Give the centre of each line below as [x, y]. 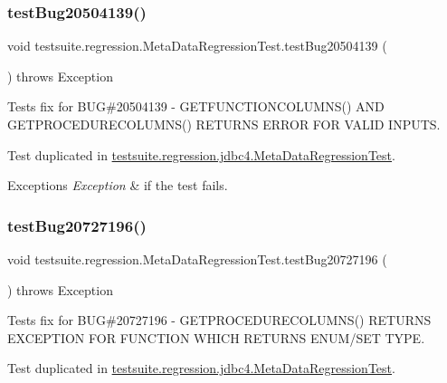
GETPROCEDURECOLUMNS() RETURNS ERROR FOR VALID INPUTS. [224, 124]
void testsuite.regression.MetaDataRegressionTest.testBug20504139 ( [197, 46]
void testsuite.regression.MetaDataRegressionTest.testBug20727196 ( [197, 259]
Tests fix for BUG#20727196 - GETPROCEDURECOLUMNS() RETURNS [219, 320]
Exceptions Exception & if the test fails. [118, 185]
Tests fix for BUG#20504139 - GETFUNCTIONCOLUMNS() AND [196, 106]
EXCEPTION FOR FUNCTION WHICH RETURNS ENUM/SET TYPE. [216, 337]
